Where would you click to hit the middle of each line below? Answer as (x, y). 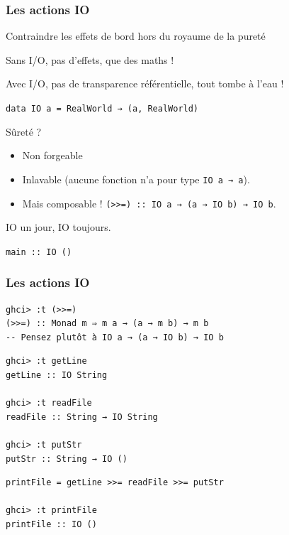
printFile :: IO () (51, 524)
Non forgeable (52, 155)
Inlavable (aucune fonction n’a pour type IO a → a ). (136, 179)
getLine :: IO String (57, 375)
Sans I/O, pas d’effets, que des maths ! (90, 59)
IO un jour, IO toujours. (58, 227)
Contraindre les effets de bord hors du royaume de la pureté (136, 36)
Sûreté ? (24, 131)
